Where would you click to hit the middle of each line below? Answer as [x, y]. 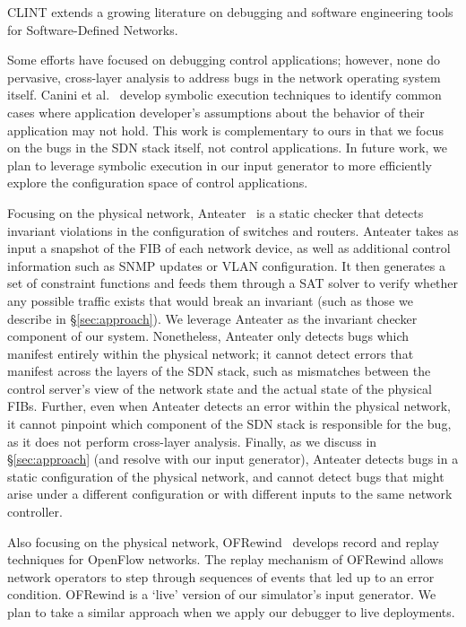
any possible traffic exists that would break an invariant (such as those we [210, 300]
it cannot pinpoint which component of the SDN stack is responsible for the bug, [229, 424]
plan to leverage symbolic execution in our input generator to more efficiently [220, 165]
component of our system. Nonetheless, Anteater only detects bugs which [208, 336]
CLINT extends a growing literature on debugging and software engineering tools [230, 12]
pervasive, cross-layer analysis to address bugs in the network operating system [224, 77]
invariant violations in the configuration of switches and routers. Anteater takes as [233, 230]
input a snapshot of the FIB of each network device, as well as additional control [229, 248]
